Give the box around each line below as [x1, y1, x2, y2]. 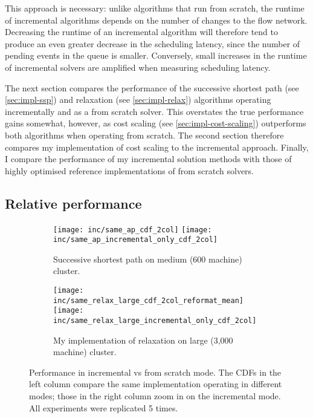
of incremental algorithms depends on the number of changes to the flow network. [5, 13, 308, 26]
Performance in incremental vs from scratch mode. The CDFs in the [29, 365, 282, 378]
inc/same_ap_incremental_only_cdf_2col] [53, 235, 218, 244]
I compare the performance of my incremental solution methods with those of [5, 152, 292, 165]
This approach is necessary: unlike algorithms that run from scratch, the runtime [5, 2, 305, 14]
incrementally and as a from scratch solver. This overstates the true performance [5, 105, 304, 117]
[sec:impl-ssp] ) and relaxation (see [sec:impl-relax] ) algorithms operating [5, 93, 271, 106]
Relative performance [5, 194, 142, 212]
